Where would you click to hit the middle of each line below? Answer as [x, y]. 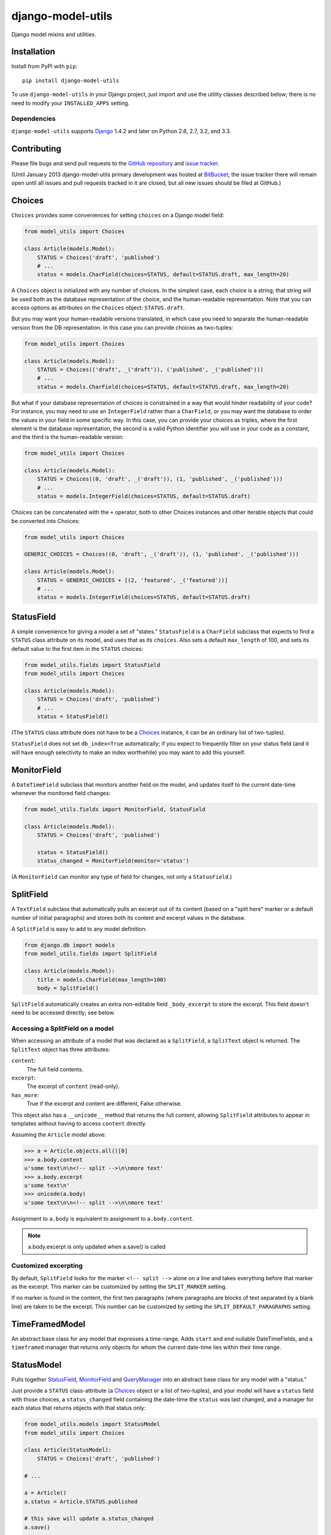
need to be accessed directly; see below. [63, 1012]
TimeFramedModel [48, 1324]
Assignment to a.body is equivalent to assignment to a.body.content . [103, 1218]
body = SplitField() [68, 988]
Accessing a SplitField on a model [63, 1028]
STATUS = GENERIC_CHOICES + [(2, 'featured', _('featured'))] [132, 580]
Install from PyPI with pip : [44, 66]
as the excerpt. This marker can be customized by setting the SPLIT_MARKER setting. [119, 1287]
